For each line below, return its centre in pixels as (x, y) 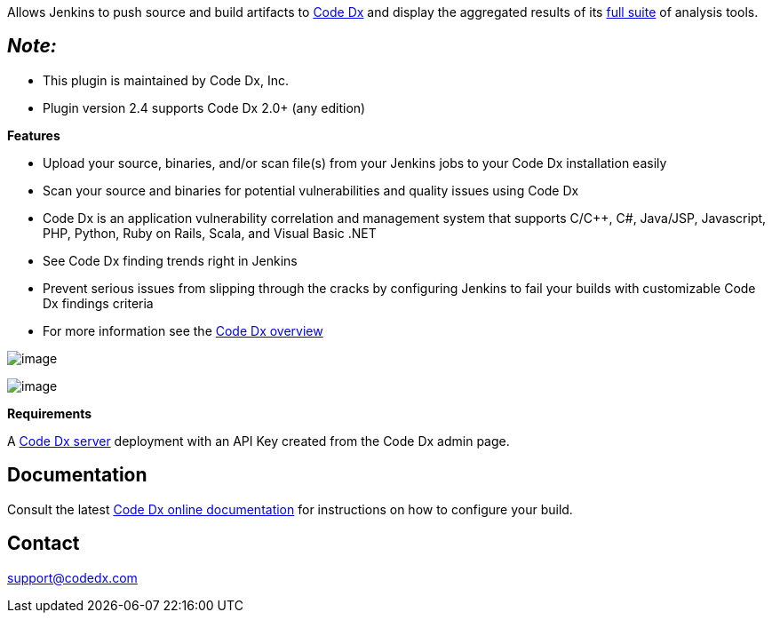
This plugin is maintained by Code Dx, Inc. (166, 80)
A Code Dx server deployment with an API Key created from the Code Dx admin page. (259, 441)
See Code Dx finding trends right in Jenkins (170, 260)
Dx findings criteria (98, 303)
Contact (44, 544)
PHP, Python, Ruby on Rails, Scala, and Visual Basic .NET (210, 233)
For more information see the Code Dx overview (183, 330)
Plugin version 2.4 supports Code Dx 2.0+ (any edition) (204, 107)
